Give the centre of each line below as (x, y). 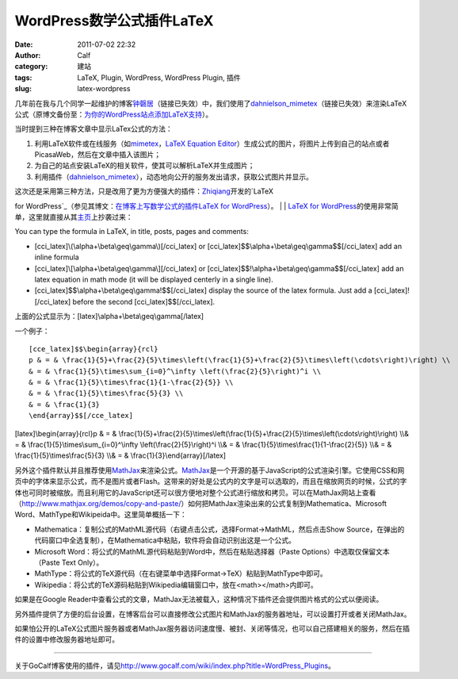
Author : (28, 55)
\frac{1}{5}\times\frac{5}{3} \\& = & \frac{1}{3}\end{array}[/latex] (120, 455)
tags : (23, 77)
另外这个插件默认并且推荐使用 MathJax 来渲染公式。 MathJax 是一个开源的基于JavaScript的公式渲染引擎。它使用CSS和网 (210, 470)
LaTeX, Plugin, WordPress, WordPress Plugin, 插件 (159, 77)
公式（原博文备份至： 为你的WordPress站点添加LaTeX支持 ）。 (114, 114)
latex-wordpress (104, 89)
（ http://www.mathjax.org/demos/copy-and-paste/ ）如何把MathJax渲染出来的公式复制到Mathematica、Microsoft (201, 503)
